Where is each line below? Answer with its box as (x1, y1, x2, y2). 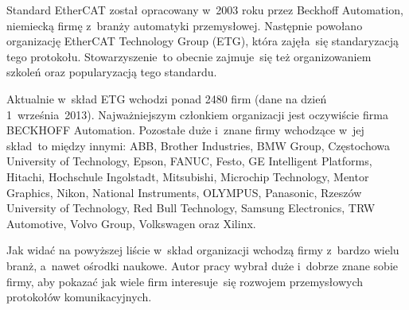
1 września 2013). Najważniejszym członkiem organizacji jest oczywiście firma (6, 106, 388, 122)
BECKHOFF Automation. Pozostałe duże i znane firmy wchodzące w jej (6, 122, 364, 138)
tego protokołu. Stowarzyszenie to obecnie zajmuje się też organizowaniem (6, 48, 372, 64)
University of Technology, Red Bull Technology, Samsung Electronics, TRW (6, 200, 376, 216)
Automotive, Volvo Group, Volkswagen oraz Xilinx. (6, 215, 256, 231)
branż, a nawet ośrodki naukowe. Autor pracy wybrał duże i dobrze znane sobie (6, 257, 398, 273)
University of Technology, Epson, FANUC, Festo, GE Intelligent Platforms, (6, 153, 372, 169)
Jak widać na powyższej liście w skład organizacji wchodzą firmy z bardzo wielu (6, 242, 399, 258)
